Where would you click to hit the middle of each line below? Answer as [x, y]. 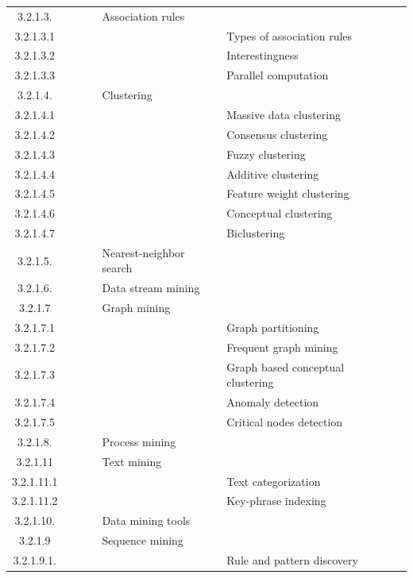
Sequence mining [143, 540]
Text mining [132, 461]
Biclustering [256, 233]
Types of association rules [289, 35]
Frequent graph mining [282, 347]
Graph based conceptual [286, 366]
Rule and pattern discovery [292, 559]
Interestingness [262, 55]
